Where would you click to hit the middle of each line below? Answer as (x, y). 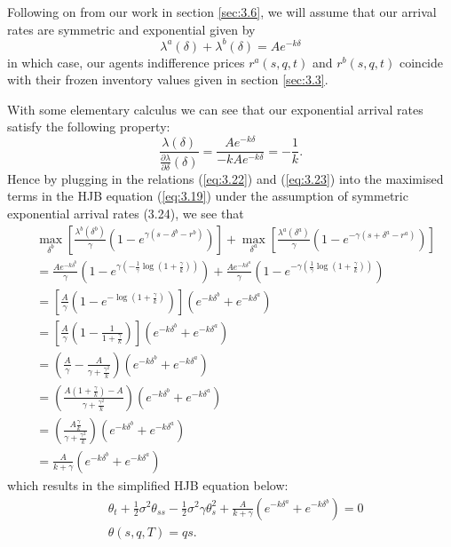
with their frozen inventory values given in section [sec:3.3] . (168, 79)
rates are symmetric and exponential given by (131, 29)
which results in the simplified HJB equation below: (148, 484)
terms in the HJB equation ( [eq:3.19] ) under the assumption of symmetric (208, 196)
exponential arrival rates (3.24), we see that (126, 214)
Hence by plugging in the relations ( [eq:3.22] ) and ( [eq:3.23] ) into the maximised (225, 178)
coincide (421, 62)
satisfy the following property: (89, 127)
